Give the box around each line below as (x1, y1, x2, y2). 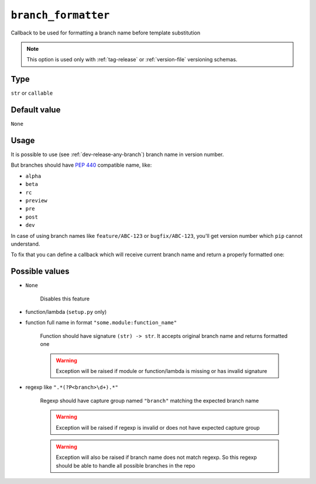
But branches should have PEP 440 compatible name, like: (11, 161, 152, 169)
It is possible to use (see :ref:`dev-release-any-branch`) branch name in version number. (11, 151, 224, 158)
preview (25, 198, 48, 204)
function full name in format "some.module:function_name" (25, 319, 177, 326)
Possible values (11, 267, 70, 276)
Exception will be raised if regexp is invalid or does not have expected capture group (56, 424, 260, 431)
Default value (11, 105, 61, 115)
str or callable (11, 89, 53, 96)
